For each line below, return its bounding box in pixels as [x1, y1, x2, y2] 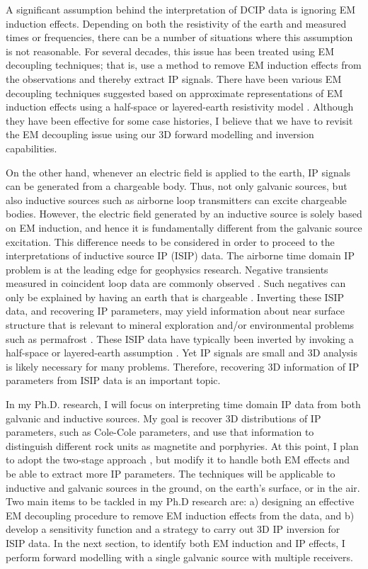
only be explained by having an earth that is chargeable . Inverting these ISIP [6, 289, 345, 304]
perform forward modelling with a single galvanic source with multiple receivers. [6, 549, 353, 564]
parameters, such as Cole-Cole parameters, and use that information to [6, 424, 314, 439]
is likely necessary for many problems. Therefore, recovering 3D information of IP [6, 359, 360, 373]
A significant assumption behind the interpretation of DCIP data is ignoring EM [6, 2, 356, 16]
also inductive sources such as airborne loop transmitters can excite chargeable [6, 192, 347, 207]
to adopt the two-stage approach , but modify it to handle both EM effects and [6, 452, 350, 467]
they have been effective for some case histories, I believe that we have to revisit [6, 113, 353, 128]
